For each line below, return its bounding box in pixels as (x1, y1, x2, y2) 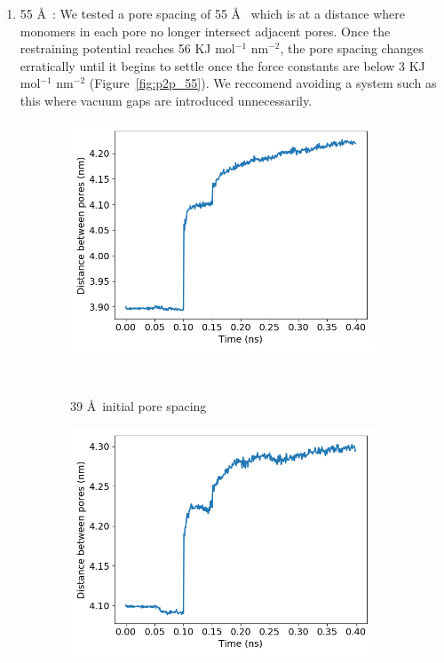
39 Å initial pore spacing (70, 396, 207, 414)
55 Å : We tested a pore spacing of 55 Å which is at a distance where (20, 4, 405, 22)
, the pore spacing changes (280, 39, 424, 58)
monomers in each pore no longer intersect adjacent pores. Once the (20, 21, 391, 40)
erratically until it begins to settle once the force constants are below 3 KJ (20, 56, 425, 75)
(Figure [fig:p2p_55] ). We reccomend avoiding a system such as (89, 74, 437, 92)
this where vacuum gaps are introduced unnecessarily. (20, 91, 313, 109)
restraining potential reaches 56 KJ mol (20, 39, 235, 58)
